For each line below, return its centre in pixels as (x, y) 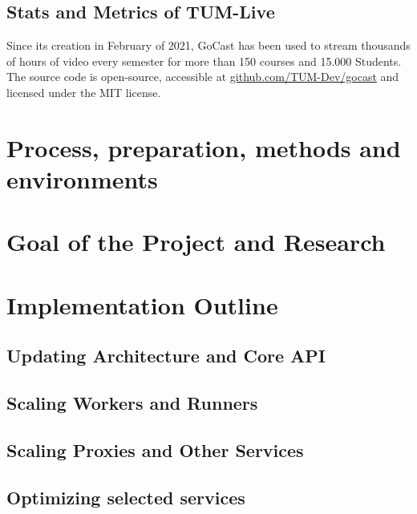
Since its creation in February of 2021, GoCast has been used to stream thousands (208, 45)
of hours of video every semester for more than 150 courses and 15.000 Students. (204, 61)
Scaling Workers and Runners (132, 403)
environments (82, 178)
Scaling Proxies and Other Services (155, 449)
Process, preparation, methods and (204, 147)
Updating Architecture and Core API (166, 356)
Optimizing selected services (126, 497)
